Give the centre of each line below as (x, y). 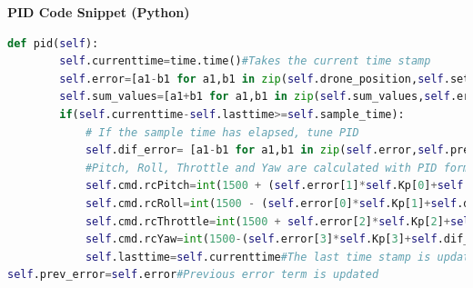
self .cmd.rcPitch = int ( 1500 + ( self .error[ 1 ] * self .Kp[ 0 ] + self (274, 186)
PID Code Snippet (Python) (99, 12)
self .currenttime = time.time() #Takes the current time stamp (245, 61)
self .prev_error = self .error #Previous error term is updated (193, 275)
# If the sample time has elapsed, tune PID (222, 132)
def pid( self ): (53, 43)
